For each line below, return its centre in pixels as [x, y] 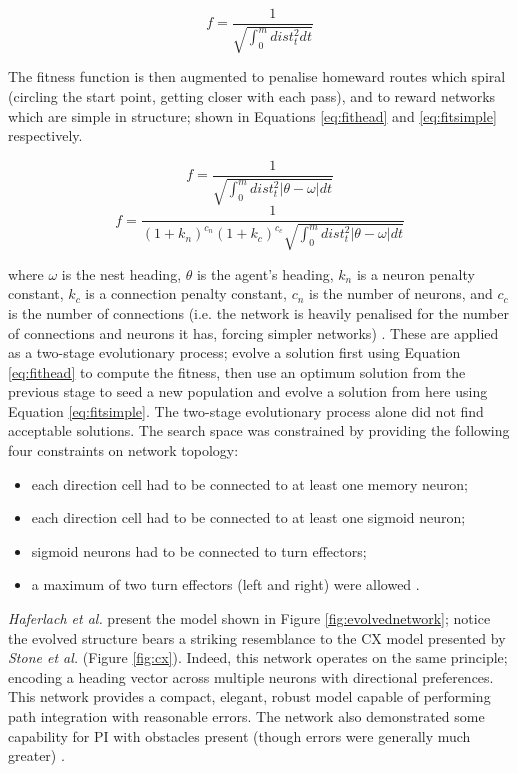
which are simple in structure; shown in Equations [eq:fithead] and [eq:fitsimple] [252, 115]
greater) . [36, 755]
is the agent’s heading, [265, 273]
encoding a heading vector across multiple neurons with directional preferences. [251, 676]
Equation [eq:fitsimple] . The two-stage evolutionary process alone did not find [246, 410]
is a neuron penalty [415, 273]
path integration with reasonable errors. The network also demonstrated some [246, 716]
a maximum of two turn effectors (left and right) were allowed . [225, 584]
